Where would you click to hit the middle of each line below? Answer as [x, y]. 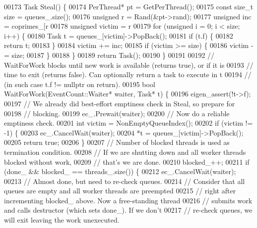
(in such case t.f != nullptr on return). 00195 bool [80, 84]
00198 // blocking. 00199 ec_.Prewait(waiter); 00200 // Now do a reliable [117, 113]
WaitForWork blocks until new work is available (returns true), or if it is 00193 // [129, 65]
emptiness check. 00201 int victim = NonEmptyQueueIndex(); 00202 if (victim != [128, 123]
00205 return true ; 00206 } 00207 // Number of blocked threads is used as [117, 142]
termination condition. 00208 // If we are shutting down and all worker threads [125, 152]
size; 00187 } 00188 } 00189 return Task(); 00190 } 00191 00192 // [113, 55]
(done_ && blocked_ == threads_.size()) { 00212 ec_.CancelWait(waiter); [120, 171]
